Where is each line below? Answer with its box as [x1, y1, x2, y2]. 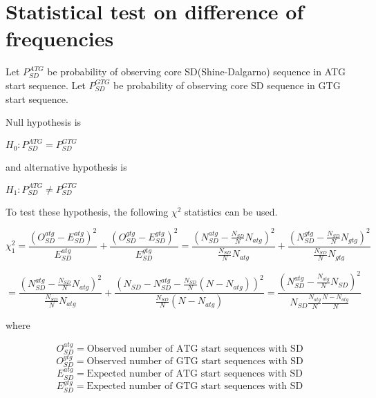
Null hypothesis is [6, 115, 82, 129]
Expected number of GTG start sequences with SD [86, 381, 303, 392]
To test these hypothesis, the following [6, 204, 169, 218]
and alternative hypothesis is [6, 159, 127, 173]
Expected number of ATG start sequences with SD [86, 369, 303, 379]
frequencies [6, 24, 114, 53]
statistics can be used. [184, 204, 278, 218]
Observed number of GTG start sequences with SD [86, 356, 303, 366]
